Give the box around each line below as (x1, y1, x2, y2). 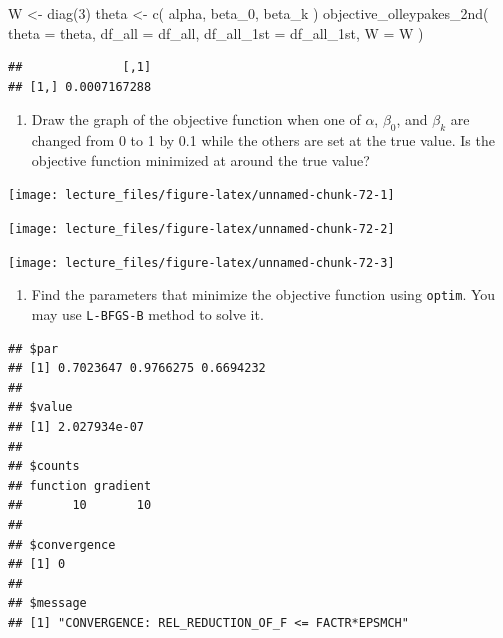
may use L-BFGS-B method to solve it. (31, 303, 264, 324)
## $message (8, 596, 87, 611)
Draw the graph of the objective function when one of (31, 109, 361, 130)
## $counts (8, 459, 80, 474)
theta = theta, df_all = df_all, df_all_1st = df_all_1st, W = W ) (8, 22, 424, 43)
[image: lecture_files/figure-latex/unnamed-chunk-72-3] (8, 255, 395, 270)
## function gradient (8, 478, 152, 493)
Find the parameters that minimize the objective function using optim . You (31, 284, 496, 305)
